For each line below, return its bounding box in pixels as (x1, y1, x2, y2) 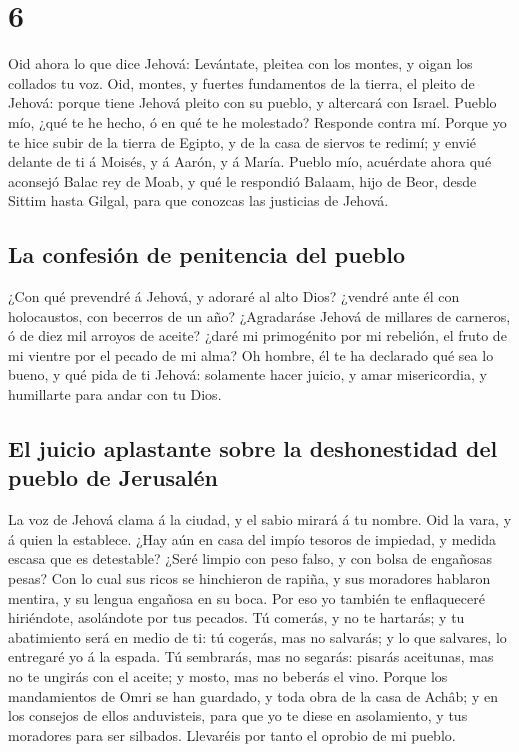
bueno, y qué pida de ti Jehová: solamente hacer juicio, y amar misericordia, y (8, 364, 487, 385)
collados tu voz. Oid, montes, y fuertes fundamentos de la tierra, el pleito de (8, 72, 475, 93)
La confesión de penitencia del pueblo (8, 239, 405, 270)
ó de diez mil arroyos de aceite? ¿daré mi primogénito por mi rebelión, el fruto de (8, 325, 507, 346)
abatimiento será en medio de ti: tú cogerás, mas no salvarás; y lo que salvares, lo (8, 626, 507, 647)
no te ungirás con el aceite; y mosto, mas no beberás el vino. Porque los (8, 665, 448, 686)
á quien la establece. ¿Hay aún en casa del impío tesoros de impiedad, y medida (8, 528, 496, 549)
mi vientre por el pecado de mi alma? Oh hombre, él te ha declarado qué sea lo (8, 344, 494, 365)
